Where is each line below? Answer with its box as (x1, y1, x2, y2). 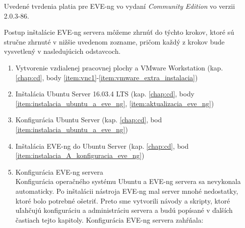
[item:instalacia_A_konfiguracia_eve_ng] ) (15, 150, 145, 160)
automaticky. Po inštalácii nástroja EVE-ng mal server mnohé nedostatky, (15, 185, 238, 196)
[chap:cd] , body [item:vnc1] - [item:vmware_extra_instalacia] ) (15, 72, 198, 82)
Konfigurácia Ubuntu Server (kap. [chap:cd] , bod (15, 114, 162, 125)
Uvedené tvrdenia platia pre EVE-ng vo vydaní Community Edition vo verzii (4, 1, 235, 11)
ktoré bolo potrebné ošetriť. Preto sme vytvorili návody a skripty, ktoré (15, 195, 230, 205)
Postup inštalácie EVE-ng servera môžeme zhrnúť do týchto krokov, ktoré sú (4, 27, 234, 37)
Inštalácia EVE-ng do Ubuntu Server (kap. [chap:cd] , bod (15, 140, 189, 151)
